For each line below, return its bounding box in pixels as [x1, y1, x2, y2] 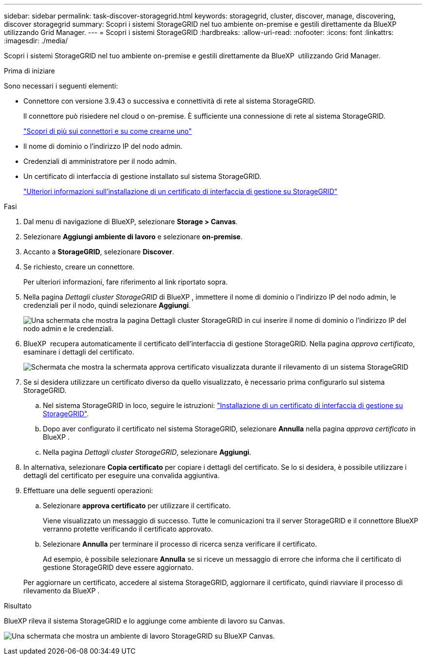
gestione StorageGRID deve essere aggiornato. [43, 563, 194, 571]
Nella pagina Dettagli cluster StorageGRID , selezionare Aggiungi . [43, 448, 251, 456]
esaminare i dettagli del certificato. [23, 348, 134, 356]
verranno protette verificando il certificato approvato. [43, 525, 213, 533]
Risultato [4, 602, 32, 610]
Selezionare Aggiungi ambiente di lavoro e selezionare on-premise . [23, 232, 243, 241]
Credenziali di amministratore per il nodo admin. [23, 157, 177, 165]
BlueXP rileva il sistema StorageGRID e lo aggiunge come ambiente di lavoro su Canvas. [4, 617, 285, 625]
